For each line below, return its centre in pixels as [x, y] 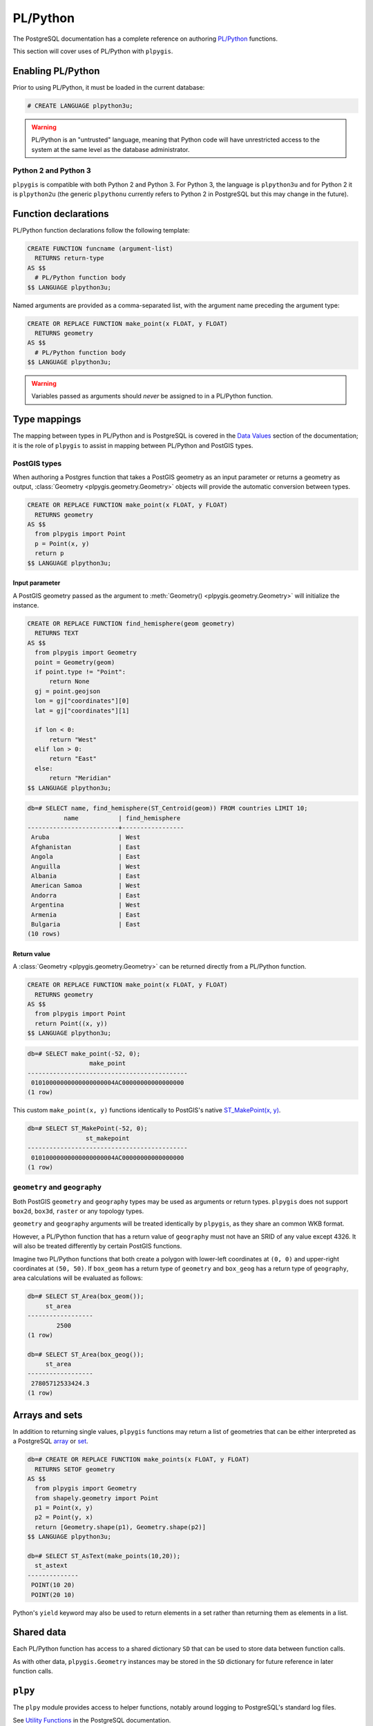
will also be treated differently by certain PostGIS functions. [97, 1246]
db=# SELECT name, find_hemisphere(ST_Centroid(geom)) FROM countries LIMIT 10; [168, 808]
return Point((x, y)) [71, 1023]
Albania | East [86, 876]
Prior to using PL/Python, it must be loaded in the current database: [109, 87]
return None [69, 681]
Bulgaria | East [86, 924]
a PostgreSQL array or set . [51, 1441]
